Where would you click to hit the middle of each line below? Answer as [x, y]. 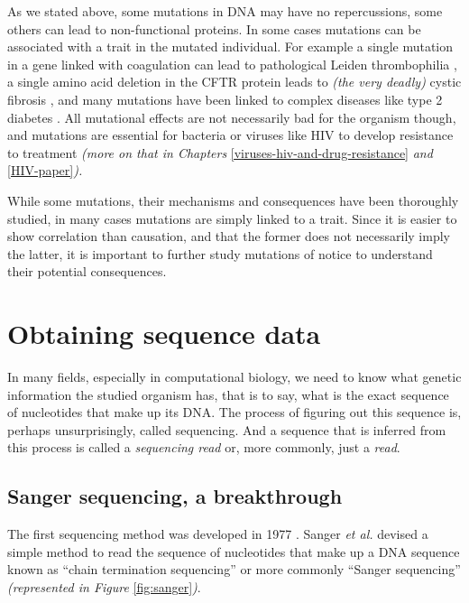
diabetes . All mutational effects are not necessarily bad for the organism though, [232, 117]
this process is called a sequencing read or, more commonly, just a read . [204, 447]
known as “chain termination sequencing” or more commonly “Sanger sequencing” [234, 569]
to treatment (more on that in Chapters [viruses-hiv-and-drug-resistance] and [220, 152]
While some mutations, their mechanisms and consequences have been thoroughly [233, 200]
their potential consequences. [87, 271]
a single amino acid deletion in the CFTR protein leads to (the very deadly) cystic [234, 82]
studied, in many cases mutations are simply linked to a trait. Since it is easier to [232, 218]
